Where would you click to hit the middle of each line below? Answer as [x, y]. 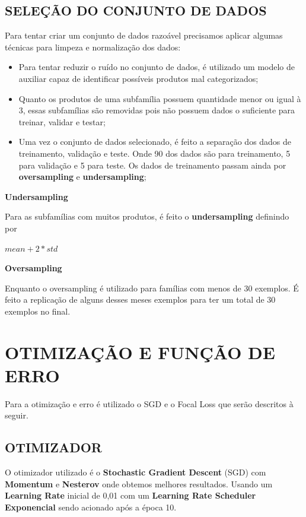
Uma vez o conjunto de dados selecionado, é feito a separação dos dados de [155, 142]
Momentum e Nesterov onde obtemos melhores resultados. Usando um [139, 483]
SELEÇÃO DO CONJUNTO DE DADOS [136, 10]
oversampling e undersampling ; [82, 177]
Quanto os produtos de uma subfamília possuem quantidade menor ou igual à [160, 98]
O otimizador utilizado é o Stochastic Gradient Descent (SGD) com [136, 472]
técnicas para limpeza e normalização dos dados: [93, 47]
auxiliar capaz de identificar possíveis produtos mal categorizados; [138, 78]
